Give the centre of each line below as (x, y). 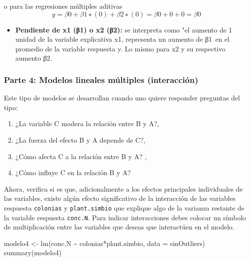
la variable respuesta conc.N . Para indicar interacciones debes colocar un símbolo (125, 217)
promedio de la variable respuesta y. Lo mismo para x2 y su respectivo (120, 48)
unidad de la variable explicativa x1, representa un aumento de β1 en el (122, 39)
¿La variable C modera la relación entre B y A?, (87, 123)
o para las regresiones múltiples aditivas (63, 6)
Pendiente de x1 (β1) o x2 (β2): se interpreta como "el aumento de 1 (124, 29)
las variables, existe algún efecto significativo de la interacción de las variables (120, 198)
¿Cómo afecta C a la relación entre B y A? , (81, 156)
